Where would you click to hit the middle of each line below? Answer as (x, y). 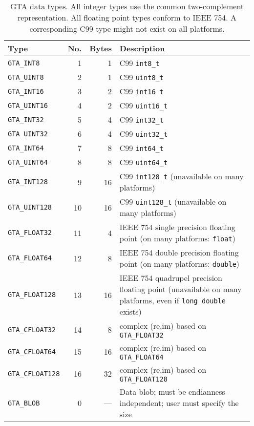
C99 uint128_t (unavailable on (173, 202)
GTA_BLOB (24, 403)
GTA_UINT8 (26, 77)
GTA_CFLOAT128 (34, 373)
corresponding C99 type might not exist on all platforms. (127, 29)
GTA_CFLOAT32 (32, 330)
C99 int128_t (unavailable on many (181, 176)
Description (142, 48)
